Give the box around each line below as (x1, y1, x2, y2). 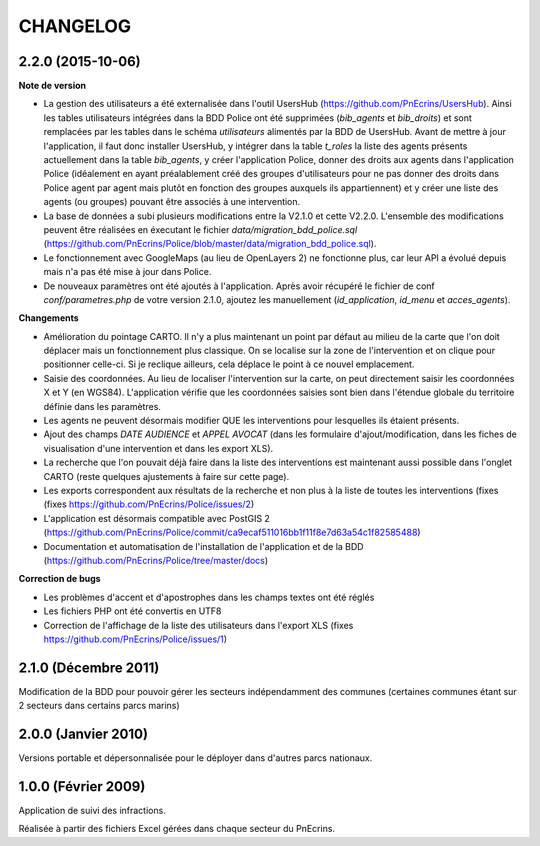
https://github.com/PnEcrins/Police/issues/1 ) (43, 633, 228, 645)
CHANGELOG (18, 15, 132, 37)
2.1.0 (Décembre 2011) (18, 659, 160, 676)
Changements (18, 312, 79, 324)
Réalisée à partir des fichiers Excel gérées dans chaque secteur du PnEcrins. (18, 823, 335, 835)
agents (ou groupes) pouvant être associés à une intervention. (43, 196, 301, 208)
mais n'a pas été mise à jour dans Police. (43, 266, 212, 278)
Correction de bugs (18, 573, 101, 585)
